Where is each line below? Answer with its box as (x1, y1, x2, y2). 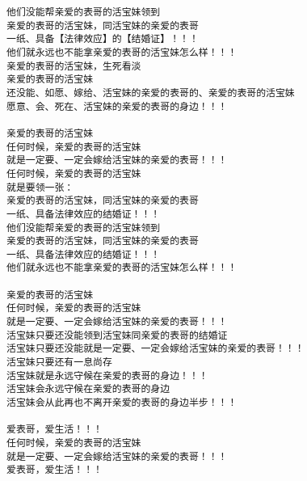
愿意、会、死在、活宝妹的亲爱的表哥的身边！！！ (6, 100, 228, 112)
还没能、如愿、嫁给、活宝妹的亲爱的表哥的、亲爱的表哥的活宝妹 (6, 86, 295, 99)
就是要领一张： (6, 181, 74, 193)
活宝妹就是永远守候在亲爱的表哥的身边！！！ (6, 369, 208, 382)
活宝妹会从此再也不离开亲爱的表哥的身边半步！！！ (6, 397, 238, 409)
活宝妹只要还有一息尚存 (6, 357, 112, 369)
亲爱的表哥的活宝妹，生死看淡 (6, 60, 141, 72)
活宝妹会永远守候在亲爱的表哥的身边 (6, 383, 170, 395)
